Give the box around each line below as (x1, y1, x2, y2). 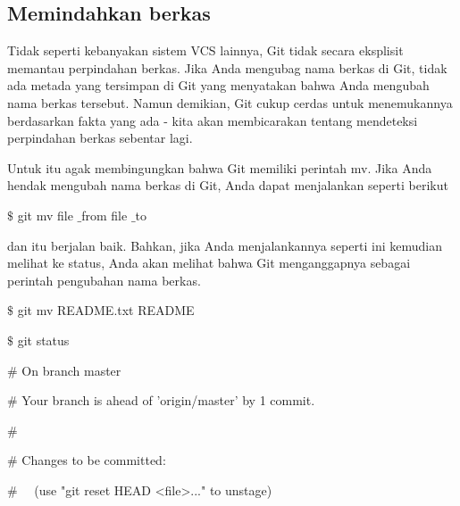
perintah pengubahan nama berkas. (7, 270, 201, 289)
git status (17, 330, 70, 349)
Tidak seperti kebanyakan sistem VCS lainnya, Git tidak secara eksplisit (7, 41, 404, 60)
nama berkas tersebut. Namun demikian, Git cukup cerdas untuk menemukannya (7, 93, 453, 112)
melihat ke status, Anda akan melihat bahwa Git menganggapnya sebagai (7, 253, 411, 272)
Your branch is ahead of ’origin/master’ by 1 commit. (21, 391, 315, 410)
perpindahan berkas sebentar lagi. (7, 129, 193, 147)
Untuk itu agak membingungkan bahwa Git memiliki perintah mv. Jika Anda (7, 158, 432, 177)
